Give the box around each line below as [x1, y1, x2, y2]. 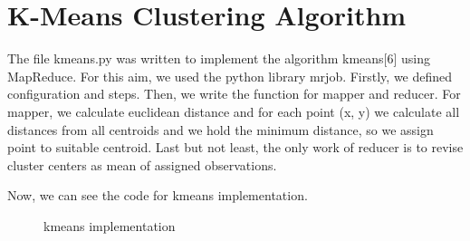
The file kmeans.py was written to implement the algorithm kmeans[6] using [7, 49, 431, 68]
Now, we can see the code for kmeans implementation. [7, 186, 308, 205]
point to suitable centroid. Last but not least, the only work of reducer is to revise [7, 138, 464, 157]
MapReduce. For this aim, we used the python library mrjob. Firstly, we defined [7, 66, 453, 85]
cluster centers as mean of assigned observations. [7, 155, 277, 174]
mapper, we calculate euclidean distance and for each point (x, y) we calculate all [7, 101, 460, 120]
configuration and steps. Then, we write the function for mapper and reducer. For [7, 84, 461, 103]
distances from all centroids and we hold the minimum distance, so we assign [7, 120, 434, 139]
